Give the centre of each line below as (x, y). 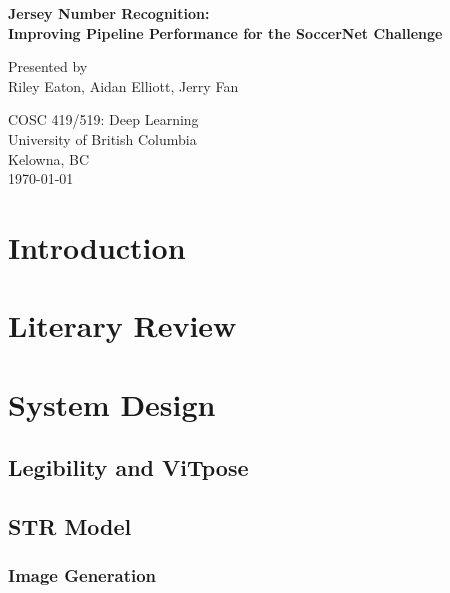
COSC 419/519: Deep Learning (103, 119)
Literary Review (122, 325)
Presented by (48, 66)
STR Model (70, 526)
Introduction (97, 246)
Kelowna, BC (49, 158)
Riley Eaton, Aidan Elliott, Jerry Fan (123, 85)
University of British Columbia (102, 138)
